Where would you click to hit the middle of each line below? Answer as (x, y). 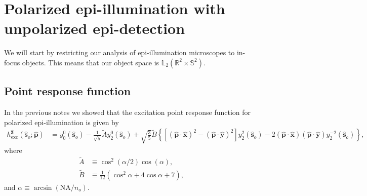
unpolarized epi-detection (95, 28)
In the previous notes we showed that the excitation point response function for (128, 112)
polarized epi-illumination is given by (62, 122)
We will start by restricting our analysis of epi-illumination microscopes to (119, 52)
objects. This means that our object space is (91, 62)
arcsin (43, 188)
